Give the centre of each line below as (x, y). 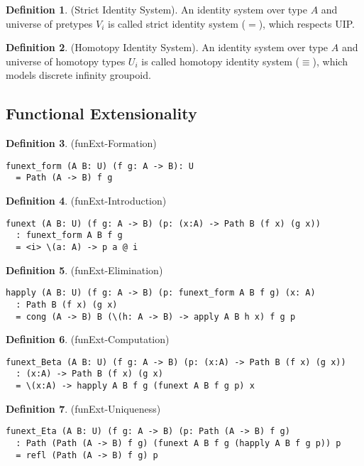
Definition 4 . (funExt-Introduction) (86, 201)
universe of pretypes (49, 23)
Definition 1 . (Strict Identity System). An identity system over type (156, 9)
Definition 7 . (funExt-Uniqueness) (83, 408)
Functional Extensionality (101, 113)
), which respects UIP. (307, 23)
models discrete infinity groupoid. (78, 75)
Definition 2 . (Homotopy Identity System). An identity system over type (167, 47)
